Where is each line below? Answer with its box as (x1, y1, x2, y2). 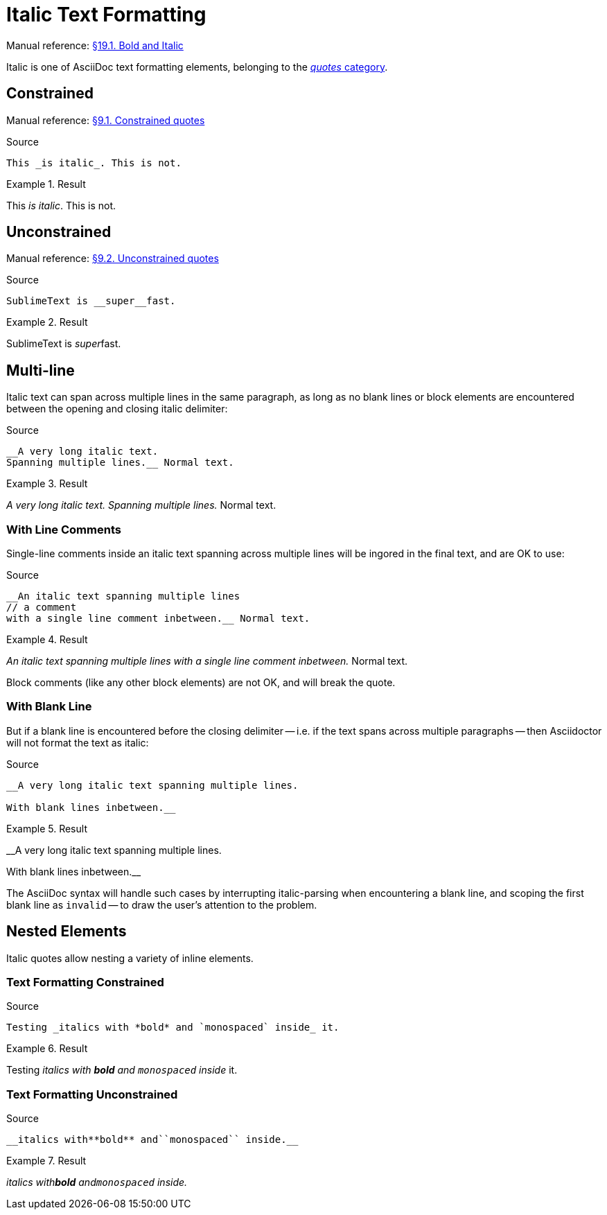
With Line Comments (6, 522, 121, 536)
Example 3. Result (6, 478, 88, 490)
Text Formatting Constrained (6, 975, 164, 989)
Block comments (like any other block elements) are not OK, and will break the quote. (6, 676, 396, 689)
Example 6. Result (6, 1042, 88, 1055)
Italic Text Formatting (6, 3, 206, 26)
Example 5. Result (6, 822, 87, 834)
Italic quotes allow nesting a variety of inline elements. (6, 952, 254, 964)
